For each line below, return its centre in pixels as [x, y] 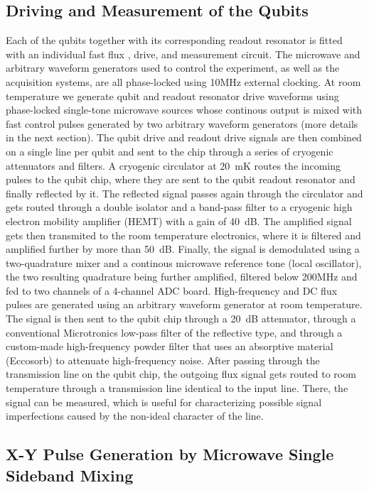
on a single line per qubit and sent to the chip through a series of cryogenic [170, 151]
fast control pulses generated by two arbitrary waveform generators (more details [182, 123]
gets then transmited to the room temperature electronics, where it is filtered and [183, 235]
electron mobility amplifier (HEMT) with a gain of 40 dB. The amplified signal [179, 220]
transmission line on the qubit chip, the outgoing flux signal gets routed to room [181, 374]
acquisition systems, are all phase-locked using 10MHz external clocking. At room [183, 81]
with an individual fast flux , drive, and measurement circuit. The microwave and [183, 54]
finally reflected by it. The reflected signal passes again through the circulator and [184, 193]
